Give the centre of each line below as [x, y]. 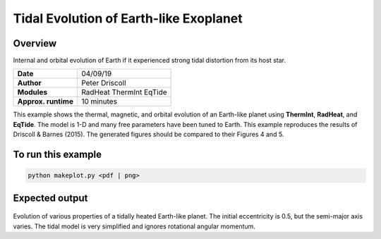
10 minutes [99, 102]
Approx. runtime [46, 102]
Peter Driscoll [104, 83]
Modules [32, 92]
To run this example [58, 155]
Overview [35, 43]
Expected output [50, 198]
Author [29, 83]
